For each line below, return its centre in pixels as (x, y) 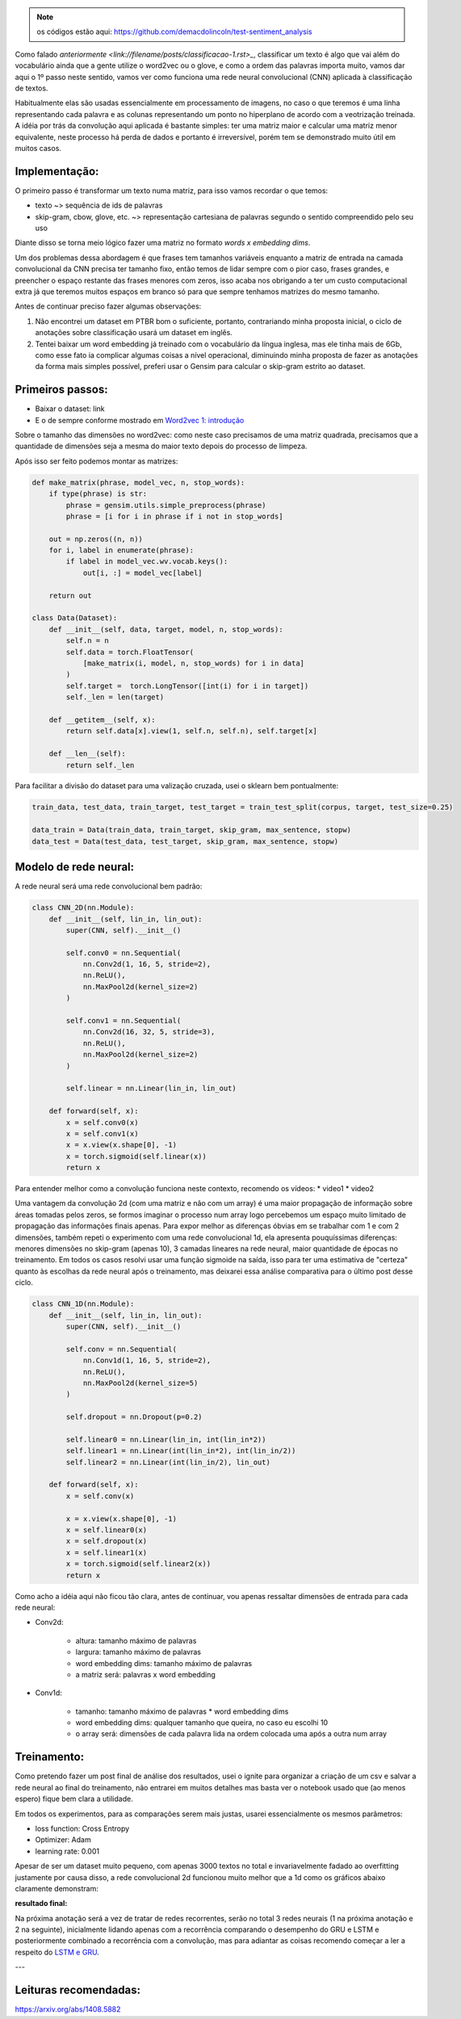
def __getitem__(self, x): (103, 720)
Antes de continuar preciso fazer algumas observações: (108, 306)
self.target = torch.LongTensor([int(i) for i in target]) (187, 686)
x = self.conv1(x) (102, 1133)
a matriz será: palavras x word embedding (145, 1674)
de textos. (31, 88)
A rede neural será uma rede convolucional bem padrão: (109, 886)
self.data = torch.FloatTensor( (130, 652)
